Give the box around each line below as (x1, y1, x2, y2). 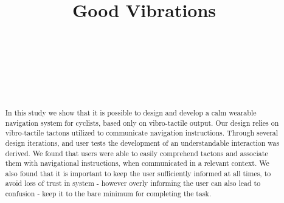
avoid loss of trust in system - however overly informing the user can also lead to (5, 178, 261, 188)
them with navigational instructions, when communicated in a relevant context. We (5, 158, 269, 168)
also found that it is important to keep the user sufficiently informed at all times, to (5, 168, 271, 178)
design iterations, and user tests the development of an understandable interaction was (5, 137, 280, 148)
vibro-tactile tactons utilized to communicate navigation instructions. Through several (5, 128, 279, 138)
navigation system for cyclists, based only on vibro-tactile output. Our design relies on (5, 117, 279, 128)
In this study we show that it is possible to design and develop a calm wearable (5, 107, 257, 117)
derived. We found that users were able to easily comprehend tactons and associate (5, 148, 268, 158)
